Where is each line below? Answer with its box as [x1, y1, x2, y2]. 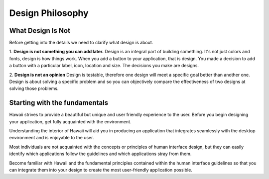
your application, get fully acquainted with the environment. [9, 118, 132, 124]
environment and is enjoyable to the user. [9, 135, 94, 141]
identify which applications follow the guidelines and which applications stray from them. [9, 151, 192, 157]
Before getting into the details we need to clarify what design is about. [9, 40, 153, 46]
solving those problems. [9, 86, 59, 91]
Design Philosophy [9, 7, 89, 18]
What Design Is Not [9, 26, 71, 35]
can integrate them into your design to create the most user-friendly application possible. [9, 167, 193, 173]
